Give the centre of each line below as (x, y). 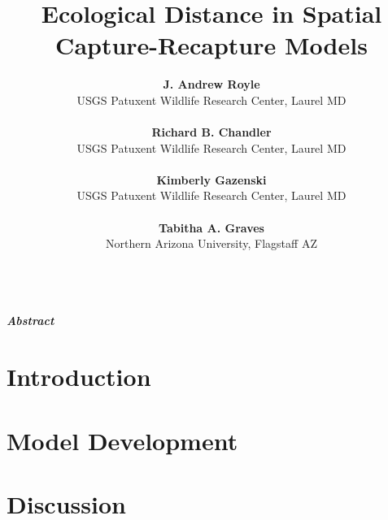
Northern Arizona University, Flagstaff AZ (211, 243)
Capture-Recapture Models (211, 45)
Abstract (31, 321)
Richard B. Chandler (211, 132)
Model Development (122, 440)
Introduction (79, 377)
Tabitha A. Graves (211, 227)
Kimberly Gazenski (211, 179)
